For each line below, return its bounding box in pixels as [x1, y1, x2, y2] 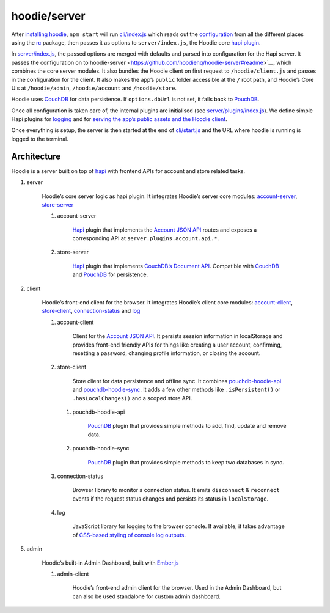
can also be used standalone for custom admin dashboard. [72, 593, 221, 600]
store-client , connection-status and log [42, 307, 141, 315]
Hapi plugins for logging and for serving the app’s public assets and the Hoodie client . [11, 116, 227, 123]
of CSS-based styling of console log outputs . [72, 531, 186, 538]
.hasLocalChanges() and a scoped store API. [72, 394, 193, 402]
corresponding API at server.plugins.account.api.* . [72, 235, 219, 242]
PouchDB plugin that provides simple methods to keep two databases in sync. [87, 458, 284, 466]
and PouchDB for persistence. [72, 271, 148, 278]
